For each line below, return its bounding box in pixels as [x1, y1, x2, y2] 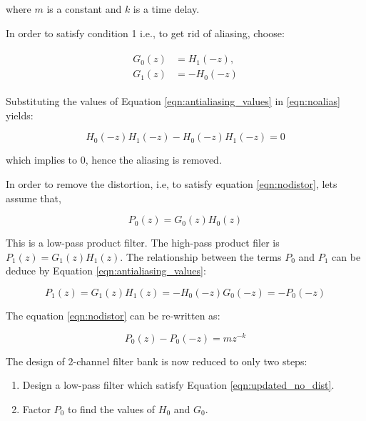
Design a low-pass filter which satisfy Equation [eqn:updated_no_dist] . [22, 377, 335, 392]
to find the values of [67, 401, 156, 416]
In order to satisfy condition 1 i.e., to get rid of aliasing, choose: [6, 25, 285, 40]
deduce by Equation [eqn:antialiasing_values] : [6, 263, 206, 278]
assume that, [6, 190, 61, 205]
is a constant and [46, 1, 122, 16]
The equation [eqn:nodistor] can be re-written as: [6, 308, 220, 323]
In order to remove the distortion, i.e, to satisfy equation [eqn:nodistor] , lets [6, 177, 337, 192]
